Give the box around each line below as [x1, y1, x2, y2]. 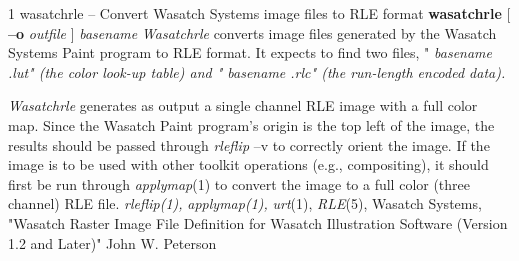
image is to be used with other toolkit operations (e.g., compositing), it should [8, 154, 489, 175]
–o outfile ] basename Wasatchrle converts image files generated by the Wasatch [8, 22, 497, 43]
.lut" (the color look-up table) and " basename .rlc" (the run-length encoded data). [8, 61, 506, 82]
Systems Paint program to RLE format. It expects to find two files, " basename [8, 42, 492, 63]
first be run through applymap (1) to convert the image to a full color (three [8, 173, 471, 194]
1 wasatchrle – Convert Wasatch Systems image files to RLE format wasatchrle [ [8, 3, 511, 23]
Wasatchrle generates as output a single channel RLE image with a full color [8, 95, 478, 116]
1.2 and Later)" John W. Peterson [8, 232, 217, 253]
